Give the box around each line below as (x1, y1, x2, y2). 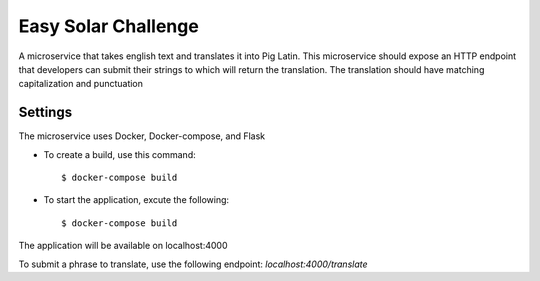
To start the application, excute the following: (43, 194, 230, 206)
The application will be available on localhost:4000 (18, 240, 229, 252)
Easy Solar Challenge (18, 15, 199, 37)
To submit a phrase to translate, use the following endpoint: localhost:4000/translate (18, 258, 369, 270)
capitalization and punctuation (18, 78, 144, 90)
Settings (18, 104, 73, 121)
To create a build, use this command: (43, 148, 196, 160)
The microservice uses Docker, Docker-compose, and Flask (18, 130, 266, 142)
